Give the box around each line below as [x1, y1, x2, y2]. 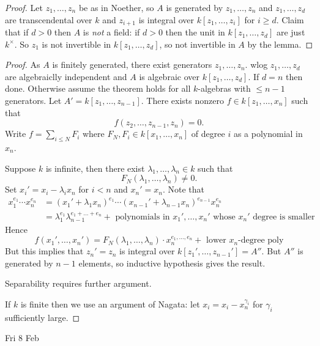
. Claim [276, 13, 304, 26]
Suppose [5, 161, 36, 174]
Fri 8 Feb [5, 331, 39, 344]
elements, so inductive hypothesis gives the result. [78, 256, 266, 269]
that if [5, 26, 29, 39]
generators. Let [5, 94, 62, 107]
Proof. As [5, 58, 40, 71]
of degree [191, 127, 225, 140]
